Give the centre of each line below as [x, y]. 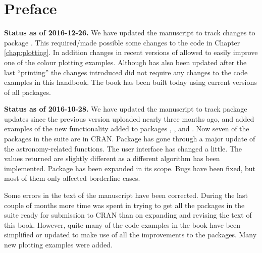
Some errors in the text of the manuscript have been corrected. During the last [126, 195]
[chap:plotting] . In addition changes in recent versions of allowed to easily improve [131, 52]
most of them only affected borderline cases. [72, 178]
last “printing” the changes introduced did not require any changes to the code [126, 72]
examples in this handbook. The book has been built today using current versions [130, 82]
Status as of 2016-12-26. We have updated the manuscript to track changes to [130, 33]
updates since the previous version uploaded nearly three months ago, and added [129, 118]
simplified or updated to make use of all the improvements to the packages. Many [130, 235]
